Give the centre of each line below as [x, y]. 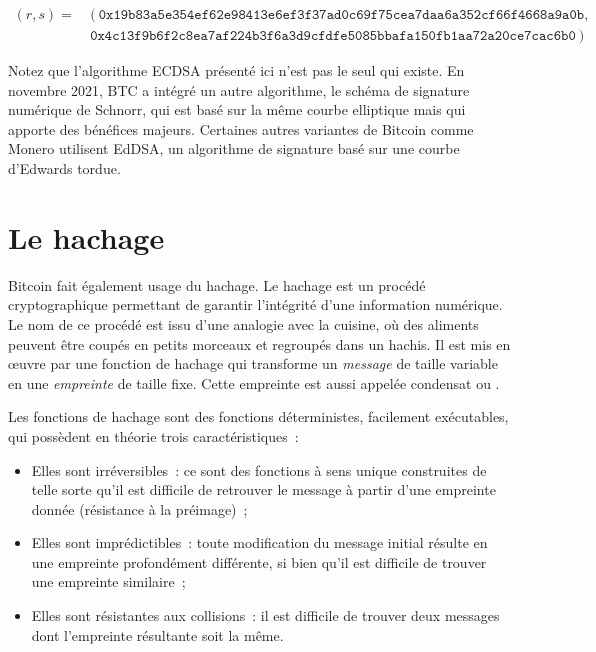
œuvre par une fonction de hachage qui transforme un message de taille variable [253, 363]
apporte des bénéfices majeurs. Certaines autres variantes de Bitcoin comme [241, 128]
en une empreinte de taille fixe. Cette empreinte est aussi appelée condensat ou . [254, 382]
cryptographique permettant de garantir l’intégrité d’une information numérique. [255, 304]
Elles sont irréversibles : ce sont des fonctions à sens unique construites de [259, 469]
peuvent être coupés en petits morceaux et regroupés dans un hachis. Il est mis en [259, 343]
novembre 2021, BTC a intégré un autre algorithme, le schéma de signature [239, 89]
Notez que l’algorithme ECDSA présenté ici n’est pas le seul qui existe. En [236, 70]
